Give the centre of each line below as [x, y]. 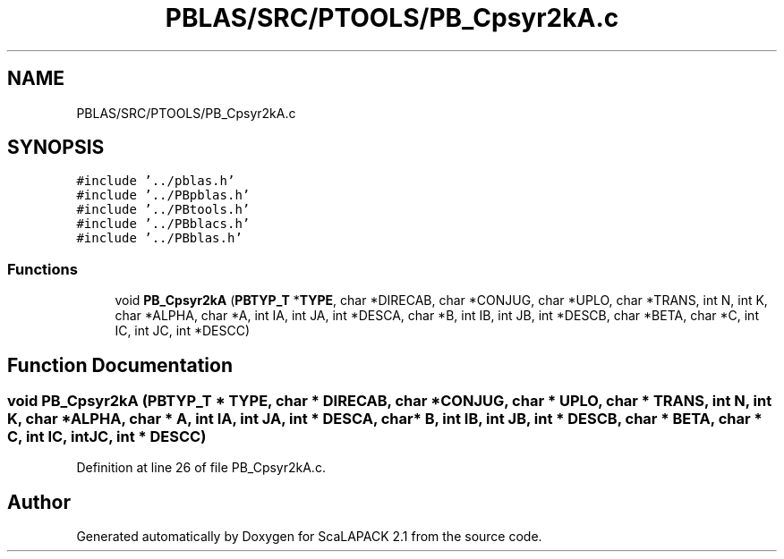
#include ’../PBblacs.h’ [163, 224]
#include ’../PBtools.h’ [163, 210]
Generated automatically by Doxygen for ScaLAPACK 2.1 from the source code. [309, 537]
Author [39, 502]
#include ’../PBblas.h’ [159, 238]
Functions [43, 269]
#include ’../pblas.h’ [156, 181]
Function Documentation [120, 365]
